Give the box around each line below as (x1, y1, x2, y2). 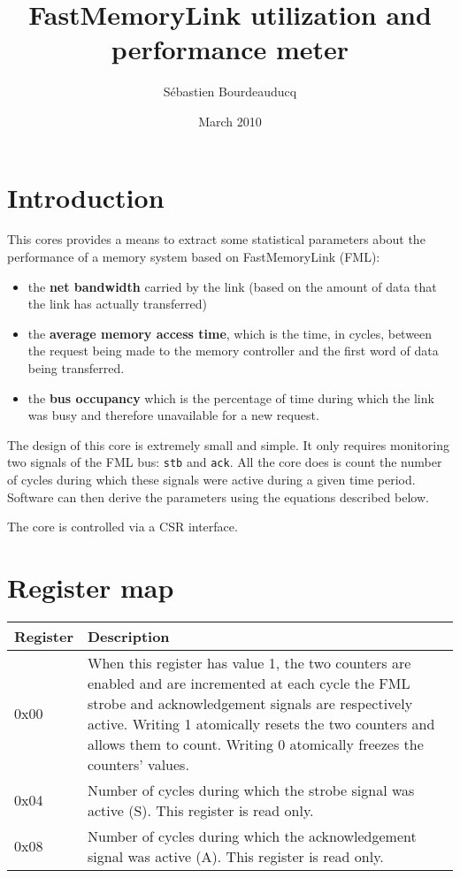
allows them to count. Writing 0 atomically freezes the (87, 733, 424, 754)
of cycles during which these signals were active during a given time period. (7, 470, 416, 489)
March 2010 (198, 111, 262, 130)
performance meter (111, 31, 349, 67)
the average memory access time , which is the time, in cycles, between (27, 324, 433, 342)
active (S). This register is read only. (87, 799, 314, 821)
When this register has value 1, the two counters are (87, 652, 411, 673)
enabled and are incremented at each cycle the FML (87, 672, 410, 693)
